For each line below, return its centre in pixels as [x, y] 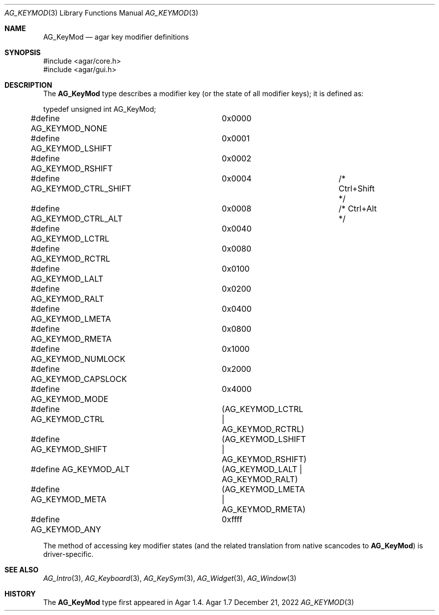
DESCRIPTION [29, 85]
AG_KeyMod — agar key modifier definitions [116, 37]
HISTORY [20, 594]
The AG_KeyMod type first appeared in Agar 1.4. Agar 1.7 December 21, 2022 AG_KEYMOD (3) [199, 602]
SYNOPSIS [23, 52]
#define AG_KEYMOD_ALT [80, 469]
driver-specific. [68, 554]
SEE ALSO [22, 570]
